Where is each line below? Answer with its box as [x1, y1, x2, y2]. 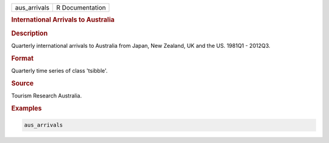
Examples [11, 104, 42, 112]
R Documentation [55, 4, 106, 12]
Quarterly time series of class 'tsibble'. [11, 67, 108, 74]
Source [11, 79, 34, 87]
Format [11, 54, 34, 62]
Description [11, 29, 48, 38]
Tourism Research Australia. [11, 92, 82, 99]
